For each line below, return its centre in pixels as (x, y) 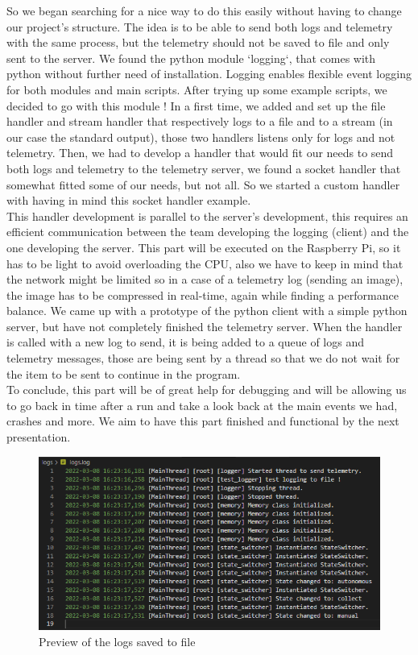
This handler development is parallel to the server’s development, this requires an (207, 216)
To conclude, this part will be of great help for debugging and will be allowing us (207, 390)
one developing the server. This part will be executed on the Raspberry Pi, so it (204, 247)
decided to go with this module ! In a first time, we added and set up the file (196, 105)
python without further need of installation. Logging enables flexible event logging (209, 74)
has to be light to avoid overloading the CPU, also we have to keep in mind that (205, 263)
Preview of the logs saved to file (117, 641)
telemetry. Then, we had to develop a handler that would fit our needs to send (200, 153)
